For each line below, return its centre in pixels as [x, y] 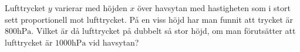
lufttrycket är [29, 42]
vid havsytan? [114, 42]
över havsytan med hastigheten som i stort [214, 8]
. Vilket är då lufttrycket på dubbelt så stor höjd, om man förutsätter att [164, 31]
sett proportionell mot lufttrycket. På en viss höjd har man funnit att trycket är [149, 19]
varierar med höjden [91, 8]
